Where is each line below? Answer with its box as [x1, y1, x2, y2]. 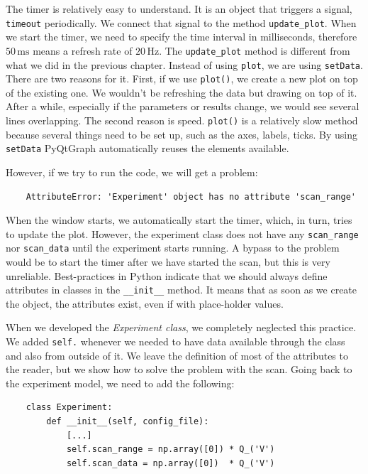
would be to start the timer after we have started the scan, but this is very [6, 254, 330, 269]
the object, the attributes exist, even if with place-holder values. [6, 296, 284, 311]
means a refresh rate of [33, 43, 133, 58]
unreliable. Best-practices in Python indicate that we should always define [6, 268, 328, 283]
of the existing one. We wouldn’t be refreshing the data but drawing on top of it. [6, 85, 357, 99]
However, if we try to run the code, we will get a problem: [6, 164, 258, 179]
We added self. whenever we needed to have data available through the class [6, 334, 345, 349]
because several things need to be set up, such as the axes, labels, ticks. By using [6, 126, 357, 141]
